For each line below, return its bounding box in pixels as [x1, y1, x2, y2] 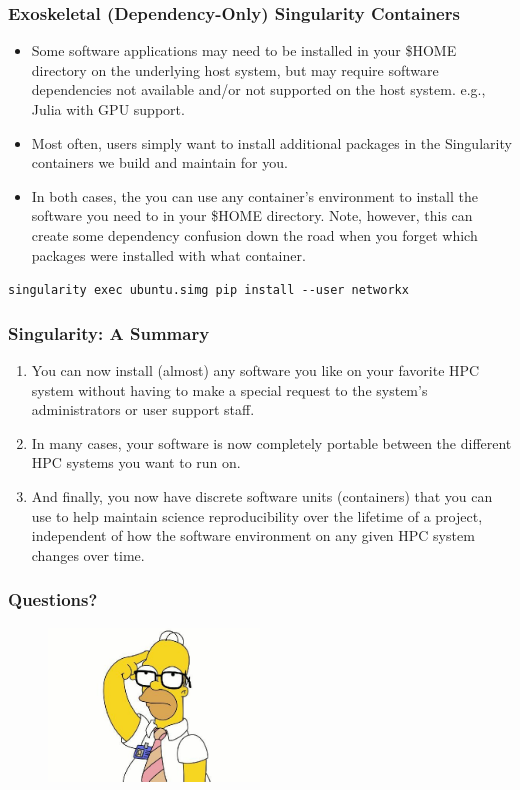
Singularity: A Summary [8, 320, 210, 345]
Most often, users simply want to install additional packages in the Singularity [31, 132, 512, 153]
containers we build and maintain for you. [31, 152, 288, 173]
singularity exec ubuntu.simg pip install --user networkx [8, 283, 409, 298]
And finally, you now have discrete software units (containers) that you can [31, 486, 493, 506]
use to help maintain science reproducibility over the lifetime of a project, [31, 505, 483, 526]
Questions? [8, 587, 98, 612]
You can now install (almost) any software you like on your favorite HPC [31, 360, 480, 381]
